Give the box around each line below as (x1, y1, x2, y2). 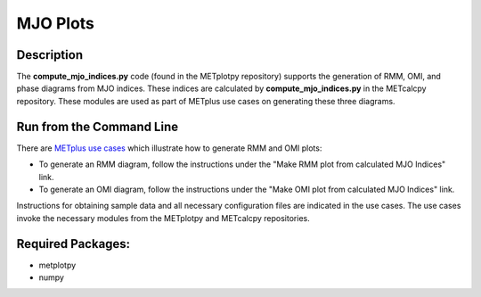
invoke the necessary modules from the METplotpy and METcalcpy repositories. (16, 212, 311, 223)
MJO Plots (16, 13, 95, 33)
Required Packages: (16, 236, 131, 252)
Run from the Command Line (16, 119, 178, 134)
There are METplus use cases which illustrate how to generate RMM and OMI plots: (16, 143, 322, 153)
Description (16, 47, 84, 62)
